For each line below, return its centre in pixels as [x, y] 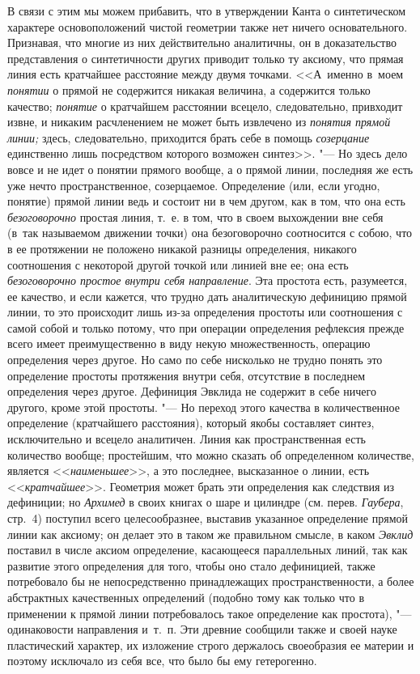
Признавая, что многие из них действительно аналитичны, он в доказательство [202, 42]
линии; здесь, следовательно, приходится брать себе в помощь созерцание [189, 137]
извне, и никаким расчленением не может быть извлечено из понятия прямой [199, 122]
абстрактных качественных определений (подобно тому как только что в [186, 597]
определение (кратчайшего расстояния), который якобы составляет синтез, [191, 423]
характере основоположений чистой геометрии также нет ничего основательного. [208, 26]
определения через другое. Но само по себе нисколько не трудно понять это [195, 360]
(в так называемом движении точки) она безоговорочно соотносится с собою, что [210, 233]
